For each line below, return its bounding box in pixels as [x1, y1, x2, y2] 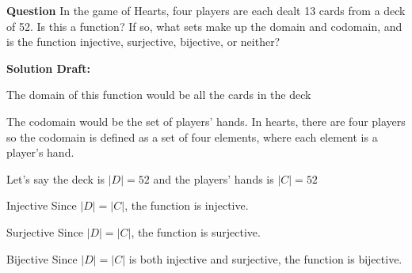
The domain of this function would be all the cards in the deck [6, 86, 311, 103]
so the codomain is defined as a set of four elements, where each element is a [6, 128, 378, 145]
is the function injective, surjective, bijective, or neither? [6, 33, 280, 50]
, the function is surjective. [131, 223, 261, 240]
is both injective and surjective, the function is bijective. [128, 250, 402, 267]
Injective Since [6, 197, 77, 214]
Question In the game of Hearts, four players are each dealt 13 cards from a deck [6, 2, 406, 18]
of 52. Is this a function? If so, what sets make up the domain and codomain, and [6, 17, 402, 34]
